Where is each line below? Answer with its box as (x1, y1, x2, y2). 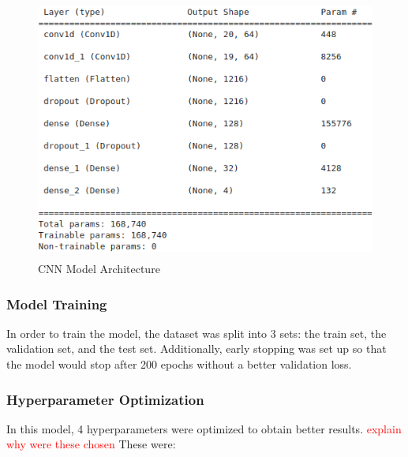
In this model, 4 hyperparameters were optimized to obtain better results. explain (6, 420, 402, 436)
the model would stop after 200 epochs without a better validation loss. (6, 355, 352, 372)
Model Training (6, 294, 107, 313)
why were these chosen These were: (6, 436, 176, 452)
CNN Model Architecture (38, 260, 160, 276)
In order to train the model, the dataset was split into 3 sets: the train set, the (6, 324, 387, 341)
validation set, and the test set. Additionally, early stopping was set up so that (6, 340, 387, 357)
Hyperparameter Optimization (6, 389, 204, 409)
